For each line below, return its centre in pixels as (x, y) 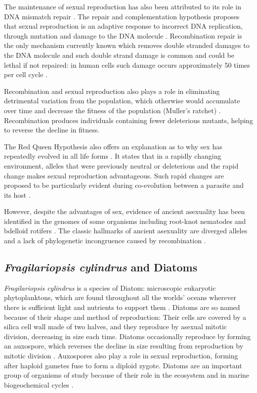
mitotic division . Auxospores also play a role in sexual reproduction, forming (121, 356)
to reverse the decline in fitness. (52, 130)
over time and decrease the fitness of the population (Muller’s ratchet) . (112, 110)
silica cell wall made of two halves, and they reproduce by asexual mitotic (115, 327)
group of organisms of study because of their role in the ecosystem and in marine (127, 375)
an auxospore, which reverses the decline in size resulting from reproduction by (124, 346)
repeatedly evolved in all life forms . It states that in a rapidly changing (113, 156)
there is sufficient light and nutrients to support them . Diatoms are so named (122, 307)
